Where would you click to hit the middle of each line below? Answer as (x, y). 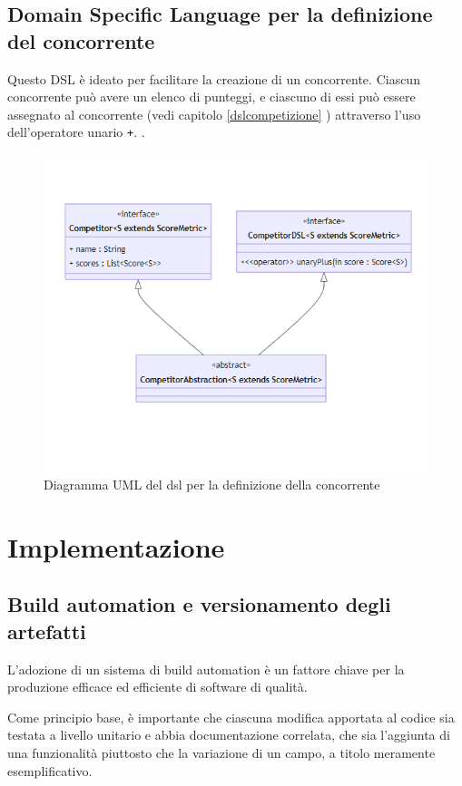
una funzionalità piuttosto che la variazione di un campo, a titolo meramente (221, 752)
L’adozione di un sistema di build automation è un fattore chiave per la (206, 669)
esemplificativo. (50, 770)
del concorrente (81, 40)
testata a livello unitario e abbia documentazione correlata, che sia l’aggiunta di (229, 735)
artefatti (47, 631)
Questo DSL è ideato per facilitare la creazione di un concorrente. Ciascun (214, 78)
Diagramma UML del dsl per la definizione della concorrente (212, 484)
